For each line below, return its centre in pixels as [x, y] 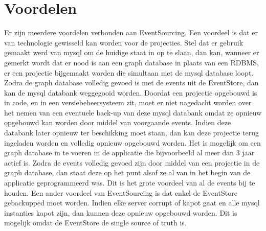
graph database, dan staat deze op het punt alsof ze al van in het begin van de [127, 172]
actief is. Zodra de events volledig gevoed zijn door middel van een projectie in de [132, 162]
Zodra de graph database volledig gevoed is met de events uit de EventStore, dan [131, 83]
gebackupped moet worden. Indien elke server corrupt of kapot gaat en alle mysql [132, 203]
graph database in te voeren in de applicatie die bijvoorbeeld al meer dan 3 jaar [129, 153]
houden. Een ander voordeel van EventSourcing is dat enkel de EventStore [121, 192]
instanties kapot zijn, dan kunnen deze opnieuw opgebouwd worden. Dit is [121, 212]
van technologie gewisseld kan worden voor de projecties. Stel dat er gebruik [124, 42]
